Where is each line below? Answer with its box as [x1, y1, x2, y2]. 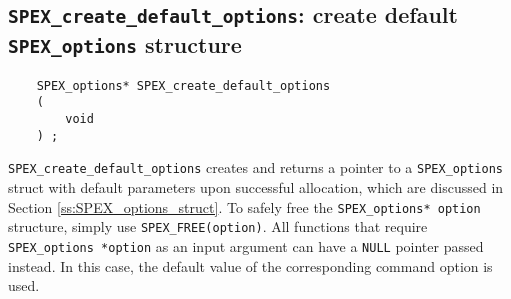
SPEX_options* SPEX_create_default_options [36, 78, 331, 93]
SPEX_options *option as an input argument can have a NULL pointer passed [8, 235, 484, 256]
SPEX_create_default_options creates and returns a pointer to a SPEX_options [8, 157, 503, 178]
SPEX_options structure [8, 29, 242, 60]
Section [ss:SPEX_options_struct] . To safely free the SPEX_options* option [8, 196, 481, 217]
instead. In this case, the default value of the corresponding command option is [8, 255, 493, 276]
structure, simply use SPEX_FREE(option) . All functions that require [8, 216, 428, 237]
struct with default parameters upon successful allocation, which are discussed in [8, 177, 504, 198]
